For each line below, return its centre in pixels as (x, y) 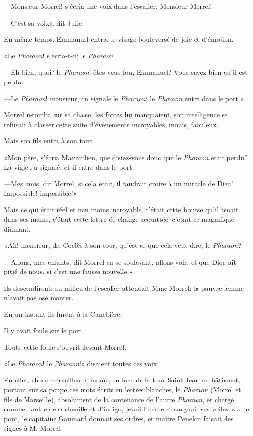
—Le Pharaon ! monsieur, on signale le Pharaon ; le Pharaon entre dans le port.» (124, 98)
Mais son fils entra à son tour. (49, 141)
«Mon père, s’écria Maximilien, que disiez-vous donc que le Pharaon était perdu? (126, 157)
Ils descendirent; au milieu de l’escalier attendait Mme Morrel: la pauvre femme (124, 287)
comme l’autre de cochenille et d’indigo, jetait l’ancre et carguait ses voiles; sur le (126, 409)
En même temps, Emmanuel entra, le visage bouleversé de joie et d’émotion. (119, 39)
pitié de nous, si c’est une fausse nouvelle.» (69, 271)
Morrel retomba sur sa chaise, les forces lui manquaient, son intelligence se (116, 115)
